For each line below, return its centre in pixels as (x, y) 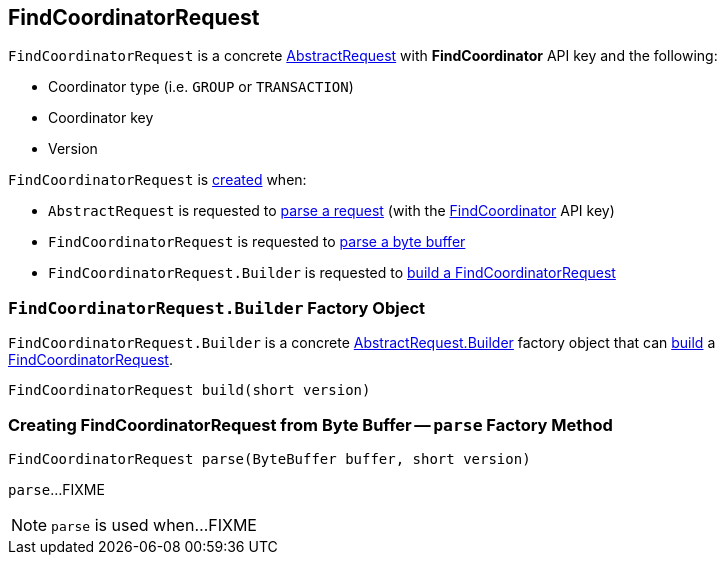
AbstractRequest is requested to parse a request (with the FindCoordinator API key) (331, 211)
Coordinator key (101, 118)
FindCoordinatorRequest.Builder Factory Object (217, 307)
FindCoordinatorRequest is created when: (157, 180)
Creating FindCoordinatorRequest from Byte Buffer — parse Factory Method (310, 424)
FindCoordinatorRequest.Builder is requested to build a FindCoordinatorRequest (332, 273)
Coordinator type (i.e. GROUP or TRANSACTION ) (201, 87)
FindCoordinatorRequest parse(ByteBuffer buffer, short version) (269, 458)
